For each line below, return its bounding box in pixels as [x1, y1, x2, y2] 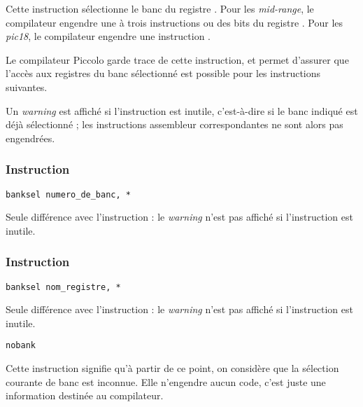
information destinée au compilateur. [6, 388, 164, 403]
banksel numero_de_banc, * [6, 189, 131, 200]
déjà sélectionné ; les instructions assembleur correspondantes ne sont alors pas [6, 117, 343, 132]
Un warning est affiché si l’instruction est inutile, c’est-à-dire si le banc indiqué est [6, 103, 358, 118]
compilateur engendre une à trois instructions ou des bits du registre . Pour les [6, 15, 343, 29]
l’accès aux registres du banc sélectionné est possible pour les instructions [6, 66, 321, 81]
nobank [6, 340, 36, 351]
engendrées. [6, 130, 55, 145]
